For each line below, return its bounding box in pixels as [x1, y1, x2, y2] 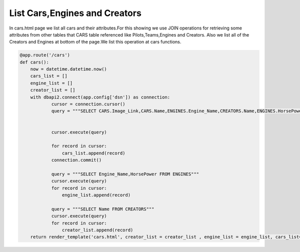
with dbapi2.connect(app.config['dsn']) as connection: [30, 94, 170, 100]
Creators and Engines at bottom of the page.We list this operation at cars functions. [9, 39, 181, 45]
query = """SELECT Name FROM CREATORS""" [51, 206, 154, 212]
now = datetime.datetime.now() [30, 66, 107, 72]
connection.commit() [51, 157, 102, 163]
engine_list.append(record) [61, 192, 131, 198]
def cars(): [19, 59, 49, 65]
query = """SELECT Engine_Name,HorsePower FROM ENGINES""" [51, 171, 199, 177]
